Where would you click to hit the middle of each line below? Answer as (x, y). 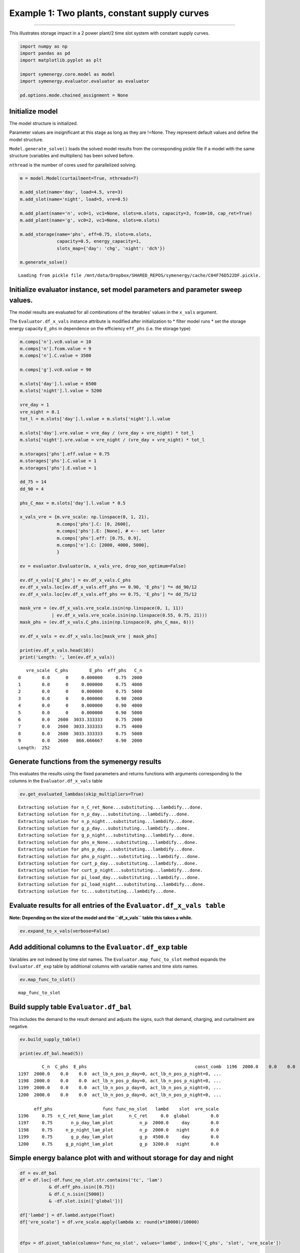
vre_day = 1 (35, 405)
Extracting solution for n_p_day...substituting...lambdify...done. (104, 814)
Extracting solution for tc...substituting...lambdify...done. (97, 891)
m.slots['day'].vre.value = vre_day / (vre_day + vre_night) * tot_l (107, 433)
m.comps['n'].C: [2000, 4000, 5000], (103, 545)
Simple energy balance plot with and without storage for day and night (121, 1158)
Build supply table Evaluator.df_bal (71, 1007)
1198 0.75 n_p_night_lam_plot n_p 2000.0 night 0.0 (118, 1130)
